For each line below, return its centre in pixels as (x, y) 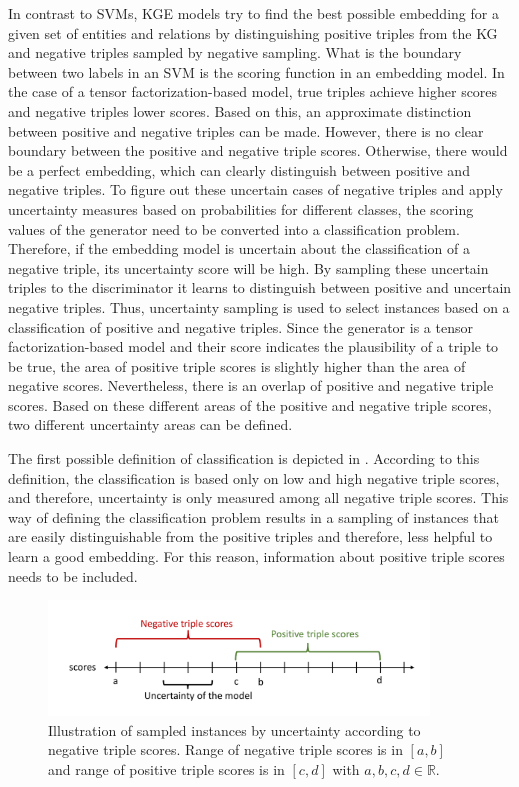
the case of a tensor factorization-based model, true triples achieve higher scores (253, 91)
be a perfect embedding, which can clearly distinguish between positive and (239, 169)
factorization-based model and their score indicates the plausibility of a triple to (253, 346)
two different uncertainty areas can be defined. (150, 424)
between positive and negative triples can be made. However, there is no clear (246, 130)
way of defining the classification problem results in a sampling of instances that (254, 516)
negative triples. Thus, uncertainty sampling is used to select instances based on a (259, 306)
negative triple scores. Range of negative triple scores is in (225, 749)
